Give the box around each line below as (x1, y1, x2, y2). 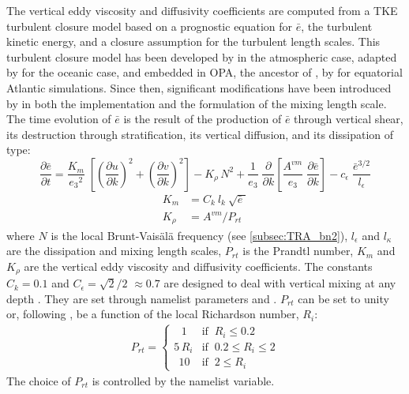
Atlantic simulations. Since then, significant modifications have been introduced (6, 79, 392, 96)
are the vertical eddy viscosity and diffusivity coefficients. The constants (24, 257, 373, 274)
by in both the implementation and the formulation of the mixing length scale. (6, 95, 387, 111)
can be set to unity (298, 290, 389, 306)
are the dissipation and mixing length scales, (6, 242, 222, 259)
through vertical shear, (294, 111, 403, 127)
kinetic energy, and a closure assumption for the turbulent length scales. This (6, 33, 381, 50)
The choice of (6, 372, 71, 388)
